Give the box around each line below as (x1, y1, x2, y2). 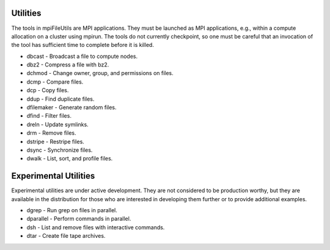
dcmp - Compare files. (26, 78, 84, 85)
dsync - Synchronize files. (26, 146, 93, 154)
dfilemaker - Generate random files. (26, 104, 117, 111)
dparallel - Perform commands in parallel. (26, 215, 131, 223)
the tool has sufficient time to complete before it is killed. (11, 41, 154, 49)
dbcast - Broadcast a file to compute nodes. (26, 52, 138, 60)
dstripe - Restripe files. (26, 138, 85, 145)
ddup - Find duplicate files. (26, 95, 95, 102)
